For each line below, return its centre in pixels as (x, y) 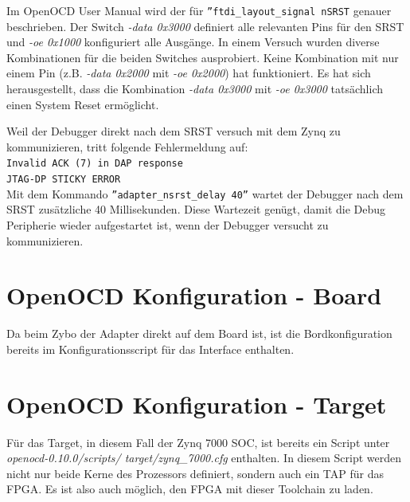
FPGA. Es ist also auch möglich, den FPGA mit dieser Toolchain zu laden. (190, 489)
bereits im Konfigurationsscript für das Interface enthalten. (150, 349)
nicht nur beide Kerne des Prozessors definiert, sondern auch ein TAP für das (195, 473)
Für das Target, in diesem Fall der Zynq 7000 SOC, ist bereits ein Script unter (198, 442)
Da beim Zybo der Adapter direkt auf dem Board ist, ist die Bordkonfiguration (199, 333)
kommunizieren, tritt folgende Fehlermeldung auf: (127, 146)
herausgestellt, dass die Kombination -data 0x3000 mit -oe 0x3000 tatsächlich (195, 89)
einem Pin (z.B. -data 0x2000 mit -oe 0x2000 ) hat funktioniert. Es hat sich (189, 73)
